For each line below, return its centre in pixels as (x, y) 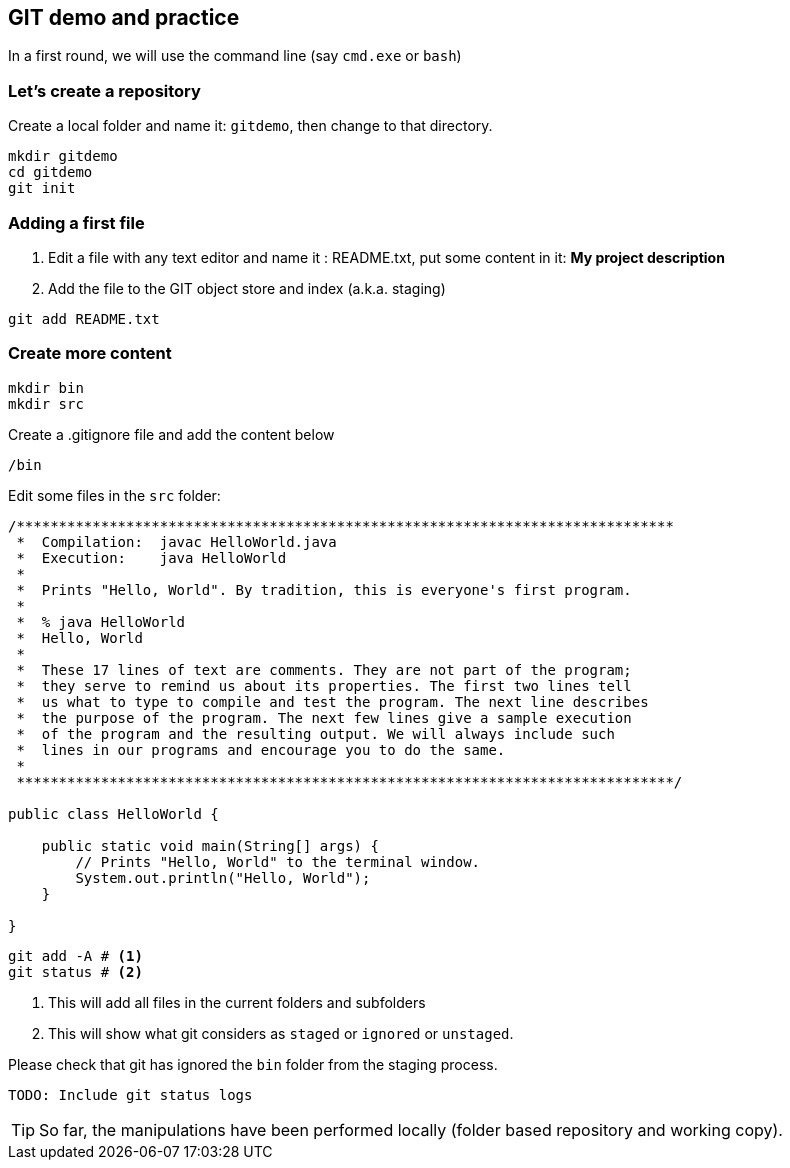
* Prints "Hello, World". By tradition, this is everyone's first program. (324, 589)
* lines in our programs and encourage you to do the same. (261, 749)
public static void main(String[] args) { (210, 845)
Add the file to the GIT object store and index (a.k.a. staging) (247, 288)
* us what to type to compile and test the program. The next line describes (332, 701)
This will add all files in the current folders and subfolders (237, 1002)
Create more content (90, 353)
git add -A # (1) (75, 955)
